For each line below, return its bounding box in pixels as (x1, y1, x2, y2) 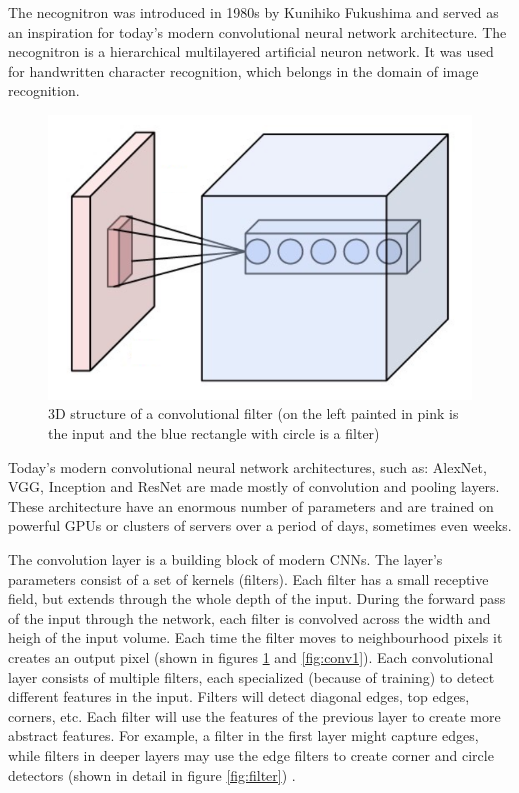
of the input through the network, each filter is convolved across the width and (8, 607, 491, 628)
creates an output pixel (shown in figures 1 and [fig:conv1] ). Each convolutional (8, 646, 494, 667)
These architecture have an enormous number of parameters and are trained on (8, 495, 494, 516)
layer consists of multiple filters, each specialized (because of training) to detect (8, 666, 495, 687)
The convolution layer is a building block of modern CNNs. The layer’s (8, 549, 443, 570)
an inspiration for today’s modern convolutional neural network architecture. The (8, 21, 507, 42)
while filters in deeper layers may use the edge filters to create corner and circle (8, 744, 494, 765)
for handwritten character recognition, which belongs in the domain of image (8, 60, 479, 81)
